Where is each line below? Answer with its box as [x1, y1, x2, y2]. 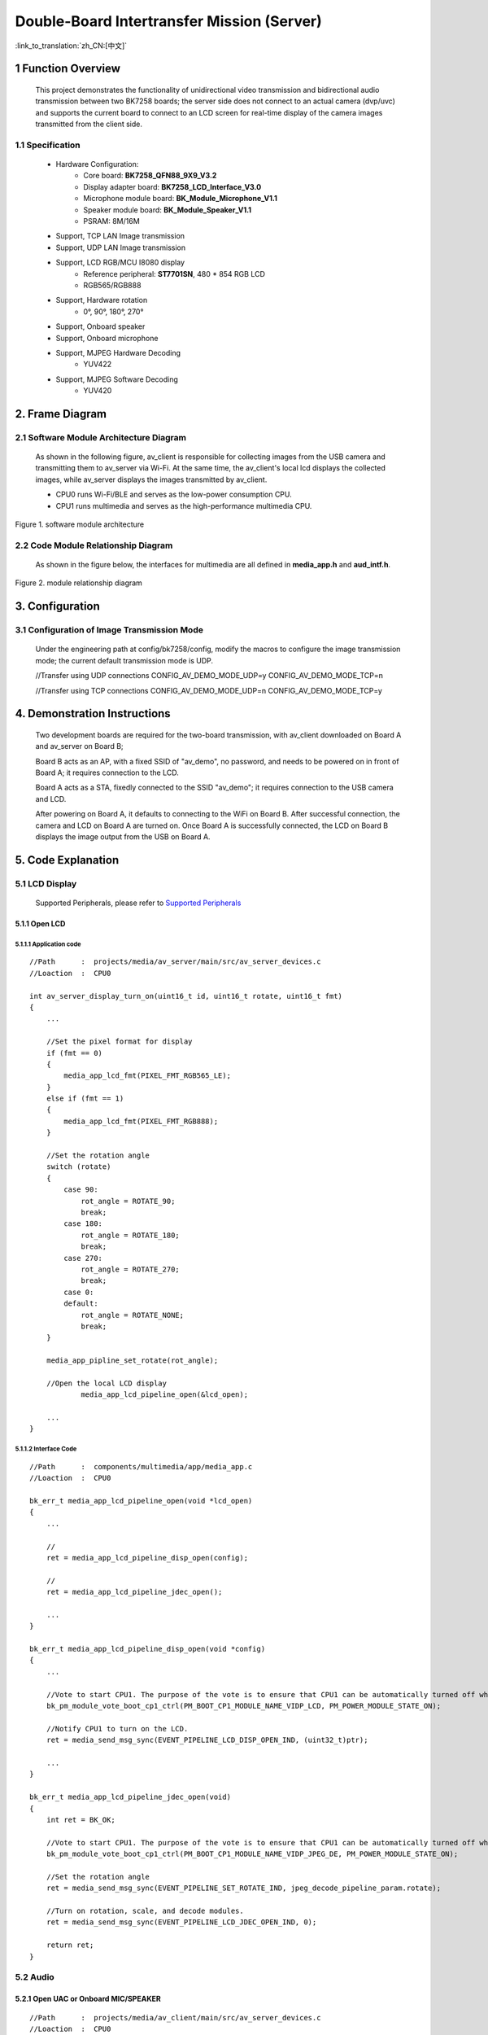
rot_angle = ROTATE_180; [81, 1230, 181, 1240]
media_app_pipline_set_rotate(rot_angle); [46, 1356, 219, 1365]
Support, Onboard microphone [55, 333, 159, 343]
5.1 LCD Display [15, 877, 77, 889]
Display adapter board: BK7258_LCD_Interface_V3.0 [83, 182, 262, 191]
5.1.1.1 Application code [15, 940, 81, 948]
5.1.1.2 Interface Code [15, 1445, 77, 1453]
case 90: [63, 1185, 98, 1194]
